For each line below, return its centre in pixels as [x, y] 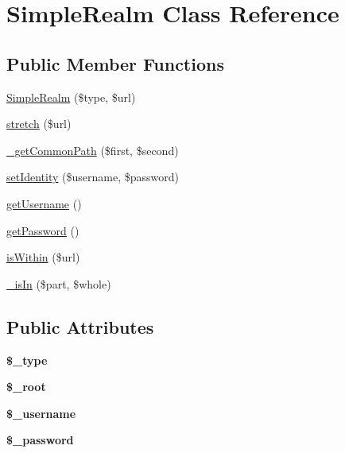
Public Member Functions [115, 63]
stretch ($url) [39, 124]
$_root [26, 387]
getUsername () [44, 203]
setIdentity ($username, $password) [93, 177]
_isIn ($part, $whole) [59, 283]
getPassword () [43, 230]
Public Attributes [80, 326]
